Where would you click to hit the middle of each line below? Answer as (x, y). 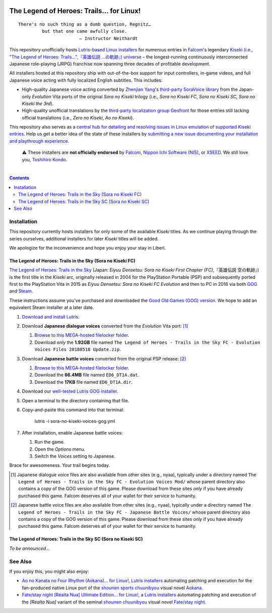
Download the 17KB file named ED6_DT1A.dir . (84, 382)
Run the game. (50, 442)
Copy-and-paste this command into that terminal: (73, 410)
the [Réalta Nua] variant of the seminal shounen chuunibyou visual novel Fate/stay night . (114, 602)
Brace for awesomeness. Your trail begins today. (60, 465)
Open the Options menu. (60, 449)
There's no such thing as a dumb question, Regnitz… (85, 24)
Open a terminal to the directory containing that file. (76, 400)
